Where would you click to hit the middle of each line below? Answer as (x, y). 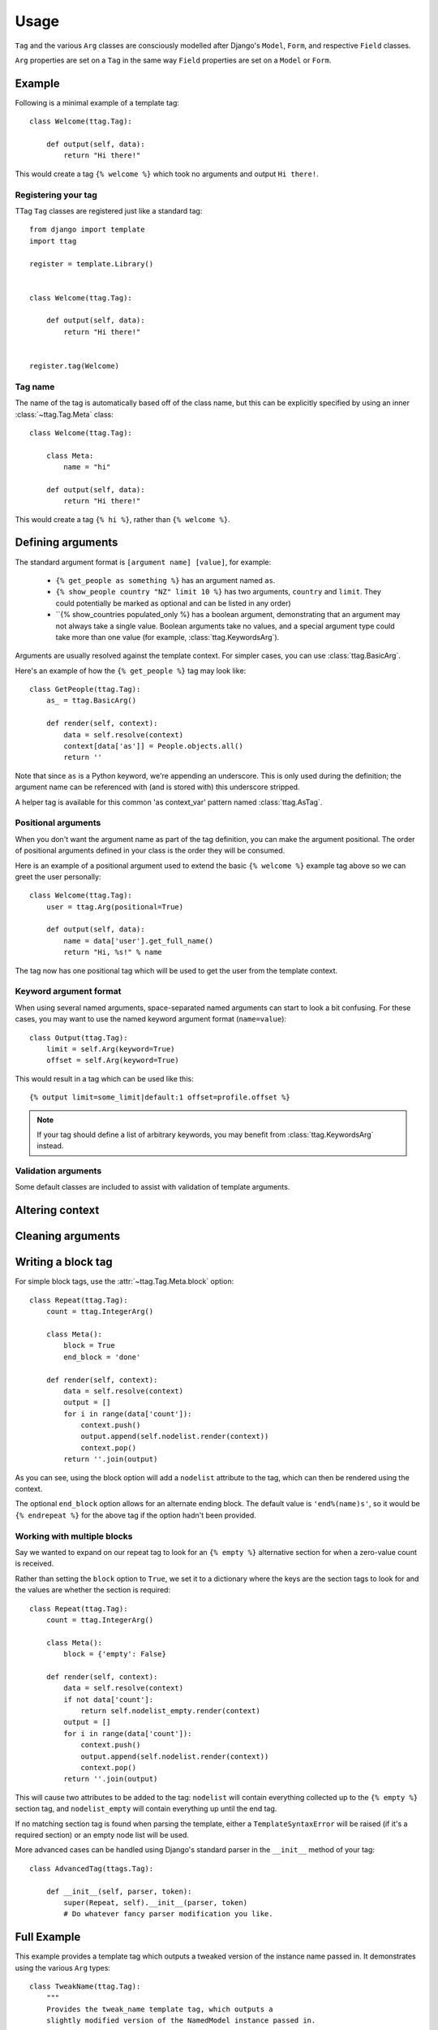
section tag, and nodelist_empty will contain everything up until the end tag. (146, 1809)
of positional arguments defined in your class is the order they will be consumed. (150, 851)
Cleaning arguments (68, 1236)
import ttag (53, 241)
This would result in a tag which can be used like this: (104, 1078)
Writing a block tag (64, 1262)
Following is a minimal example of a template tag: (97, 102)
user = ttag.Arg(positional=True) (115, 907)
